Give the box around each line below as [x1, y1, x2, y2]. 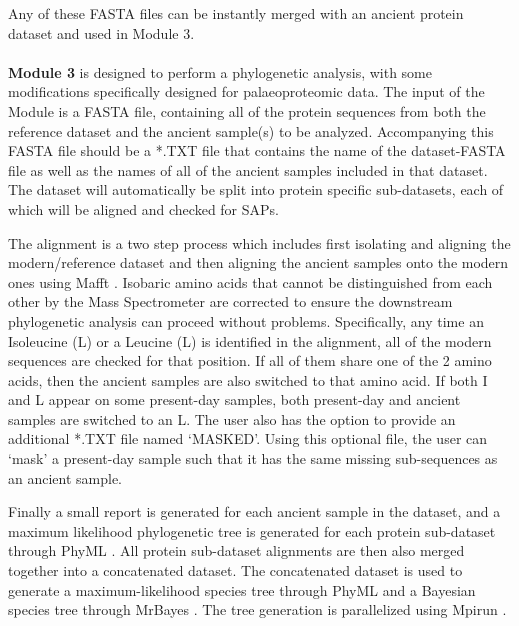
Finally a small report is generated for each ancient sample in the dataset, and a [8, 501, 501, 522]
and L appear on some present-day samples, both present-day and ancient [8, 389, 461, 410]
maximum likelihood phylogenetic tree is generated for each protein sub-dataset [8, 520, 496, 541]
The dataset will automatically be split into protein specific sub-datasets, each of [8, 179, 504, 200]
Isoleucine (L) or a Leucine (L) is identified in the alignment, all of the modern [8, 330, 492, 351]
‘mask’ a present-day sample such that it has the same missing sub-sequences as [8, 448, 498, 469]
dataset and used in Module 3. [8, 22, 195, 43]
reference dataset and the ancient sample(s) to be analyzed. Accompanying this [8, 120, 494, 141]
